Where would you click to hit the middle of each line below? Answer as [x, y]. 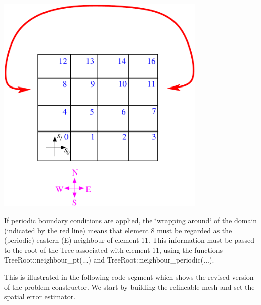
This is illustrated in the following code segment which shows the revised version [129, 276]
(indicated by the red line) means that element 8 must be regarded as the [118, 230]
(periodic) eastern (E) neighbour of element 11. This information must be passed [129, 240]
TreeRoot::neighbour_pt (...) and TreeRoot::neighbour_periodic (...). [109, 260]
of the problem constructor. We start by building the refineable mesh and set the [129, 287]
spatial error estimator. [40, 297]
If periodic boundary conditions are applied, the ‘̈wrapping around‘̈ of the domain [131, 220]
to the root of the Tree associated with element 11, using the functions [114, 250]
